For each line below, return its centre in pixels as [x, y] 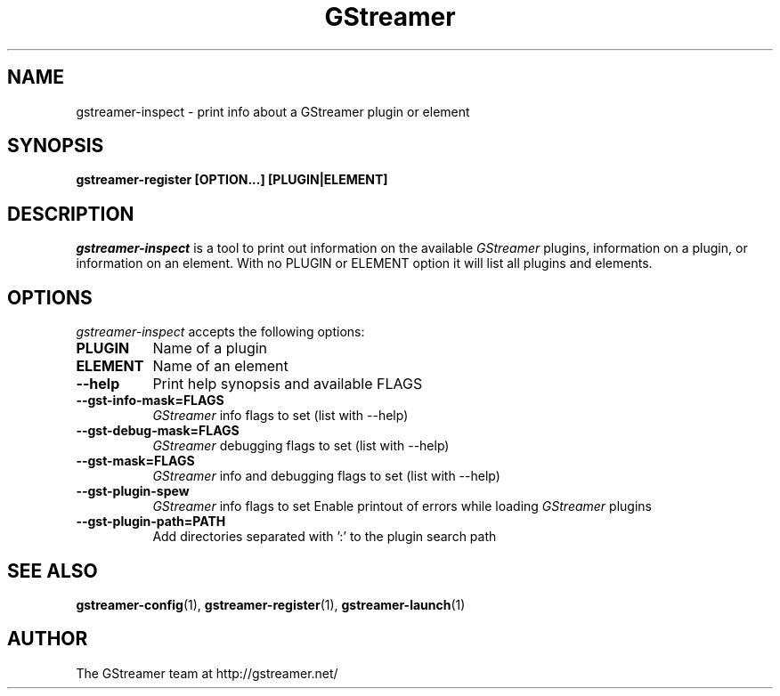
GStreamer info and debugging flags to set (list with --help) [326, 476]
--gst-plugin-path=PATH [151, 522]
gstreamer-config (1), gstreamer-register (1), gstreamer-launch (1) [271, 604]
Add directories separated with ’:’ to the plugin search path [325, 537]
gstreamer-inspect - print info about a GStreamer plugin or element [273, 111]
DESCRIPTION [71, 214]
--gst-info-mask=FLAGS [150, 401]
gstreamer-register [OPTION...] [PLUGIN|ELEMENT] [232, 180]
